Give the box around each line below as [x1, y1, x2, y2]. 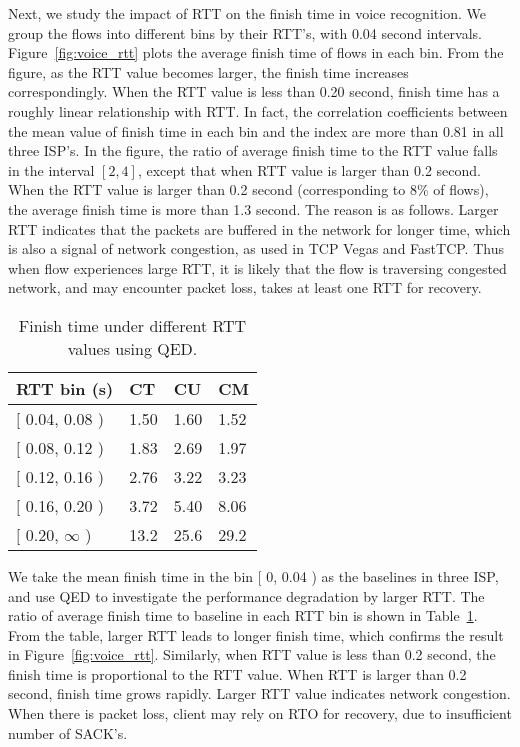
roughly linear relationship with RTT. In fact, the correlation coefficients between [8, 100, 508, 121]
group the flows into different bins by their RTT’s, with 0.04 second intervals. [8, 22, 483, 43]
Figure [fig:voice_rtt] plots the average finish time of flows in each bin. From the [8, 42, 504, 63]
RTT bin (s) [16, 376, 114, 400]
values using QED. [67, 336, 198, 360]
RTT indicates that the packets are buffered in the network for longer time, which [8, 218, 511, 239]
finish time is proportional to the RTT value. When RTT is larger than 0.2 [8, 663, 467, 684]
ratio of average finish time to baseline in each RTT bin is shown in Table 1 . [8, 605, 478, 626]
